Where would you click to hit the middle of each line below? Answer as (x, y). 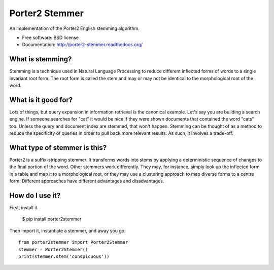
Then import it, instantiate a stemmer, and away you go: (67, 230)
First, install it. (24, 208)
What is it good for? (41, 100)
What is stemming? (41, 59)
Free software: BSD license (50, 37)
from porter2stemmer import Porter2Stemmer (73, 242)
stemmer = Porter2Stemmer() (53, 249)
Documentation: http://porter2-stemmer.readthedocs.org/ (82, 45)
